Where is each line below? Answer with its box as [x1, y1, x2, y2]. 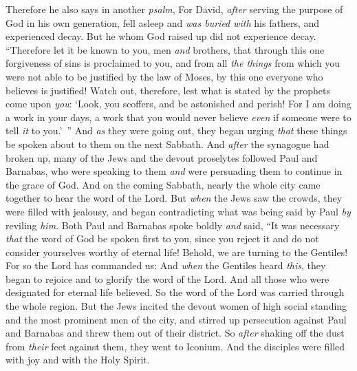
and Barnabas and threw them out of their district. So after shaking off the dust [6, 326, 345, 340]
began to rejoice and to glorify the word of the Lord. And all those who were [6, 271, 329, 286]
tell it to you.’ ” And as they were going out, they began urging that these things [6, 123, 347, 138]
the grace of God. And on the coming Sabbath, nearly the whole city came [6, 177, 321, 191]
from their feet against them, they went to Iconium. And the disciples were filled [6, 339, 345, 353]
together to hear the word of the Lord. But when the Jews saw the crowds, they [6, 191, 343, 205]
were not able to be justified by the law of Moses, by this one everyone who [6, 69, 323, 83]
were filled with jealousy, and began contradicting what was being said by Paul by [6, 204, 351, 218]
